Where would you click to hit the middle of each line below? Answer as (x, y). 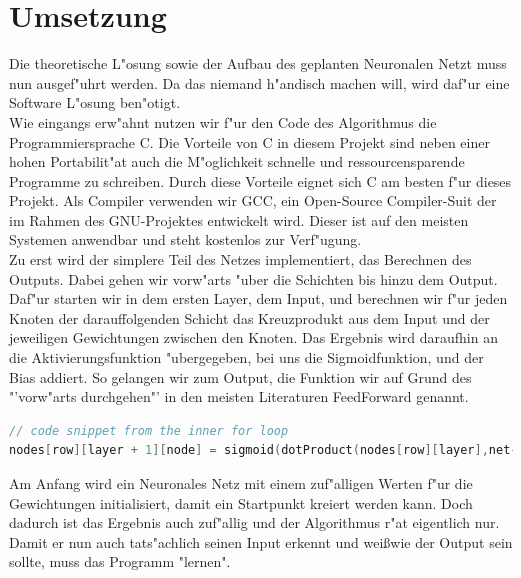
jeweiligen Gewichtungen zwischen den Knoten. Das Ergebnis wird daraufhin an (253, 337)
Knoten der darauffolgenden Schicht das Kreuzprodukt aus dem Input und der (249, 317)
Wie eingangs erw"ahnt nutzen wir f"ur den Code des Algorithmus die (223, 121)
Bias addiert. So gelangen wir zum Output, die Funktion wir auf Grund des (240, 376)
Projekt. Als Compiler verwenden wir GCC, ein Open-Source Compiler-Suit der (253, 200)
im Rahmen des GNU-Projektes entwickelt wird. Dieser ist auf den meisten (239, 219)
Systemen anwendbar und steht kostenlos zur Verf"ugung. (185, 239)
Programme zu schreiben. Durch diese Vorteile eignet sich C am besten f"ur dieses (260, 180)
